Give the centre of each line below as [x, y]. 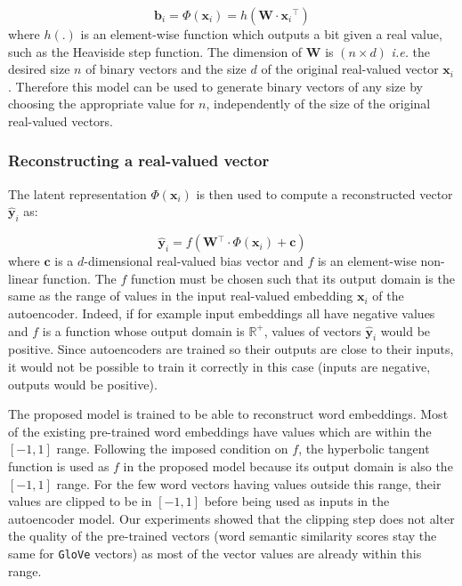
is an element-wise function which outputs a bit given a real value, [261, 34]
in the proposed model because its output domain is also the [288, 466]
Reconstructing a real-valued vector [139, 161]
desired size [39, 69]
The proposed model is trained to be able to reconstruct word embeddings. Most [228, 414]
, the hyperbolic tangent [364, 449]
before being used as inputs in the [297, 501]
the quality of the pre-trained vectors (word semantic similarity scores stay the [223, 536]
